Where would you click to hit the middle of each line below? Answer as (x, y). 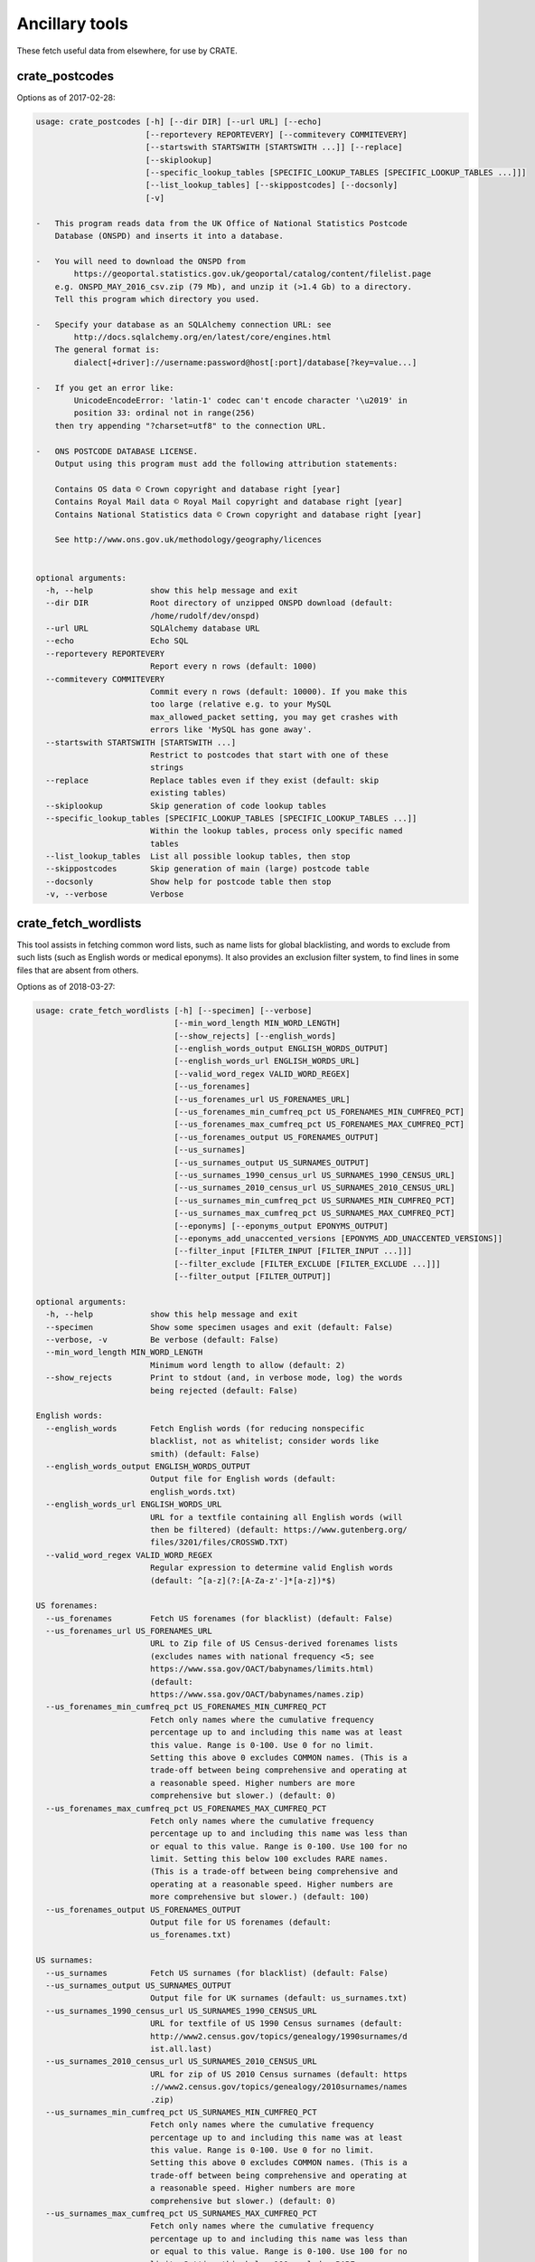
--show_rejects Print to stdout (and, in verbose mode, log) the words (224, 1378)
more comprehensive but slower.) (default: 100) (259, 1897)
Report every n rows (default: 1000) (233, 666)
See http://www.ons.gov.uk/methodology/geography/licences (188, 540)
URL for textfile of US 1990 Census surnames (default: (276, 2024)
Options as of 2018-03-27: (66, 986)
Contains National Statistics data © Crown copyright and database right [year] (238, 514)
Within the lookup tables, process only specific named (276, 831)
